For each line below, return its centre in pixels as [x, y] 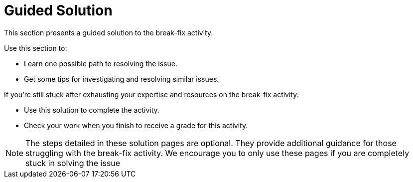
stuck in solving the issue [73, 163]
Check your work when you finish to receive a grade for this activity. [136, 125]
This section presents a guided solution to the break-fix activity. [109, 32]
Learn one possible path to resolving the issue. [101, 63]
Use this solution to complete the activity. [92, 110]
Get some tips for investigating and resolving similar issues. [122, 79]
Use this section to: [36, 48]
